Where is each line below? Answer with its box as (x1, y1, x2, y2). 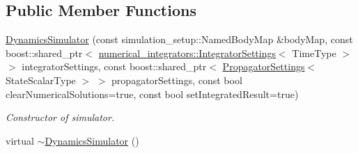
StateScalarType (6, 72, 76, 87)
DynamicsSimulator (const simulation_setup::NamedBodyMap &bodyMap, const (6, 32, 353, 47)
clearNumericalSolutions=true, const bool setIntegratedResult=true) (6, 86, 299, 101)
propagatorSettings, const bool (111, 72, 242, 87)
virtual (6, 133, 34, 147)
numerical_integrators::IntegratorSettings (98, 45, 276, 60)
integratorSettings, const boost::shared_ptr (22, 59, 207, 74)
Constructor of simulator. (6, 110, 115, 124)
